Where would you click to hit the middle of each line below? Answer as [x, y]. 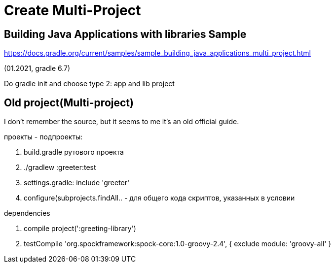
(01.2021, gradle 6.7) [37, 68]
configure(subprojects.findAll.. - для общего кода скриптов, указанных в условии [159, 198]
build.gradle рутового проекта [74, 152]
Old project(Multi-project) [69, 102]
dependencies [27, 213]
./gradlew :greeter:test [60, 167]
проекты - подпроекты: [43, 137]
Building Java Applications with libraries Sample [125, 34]
